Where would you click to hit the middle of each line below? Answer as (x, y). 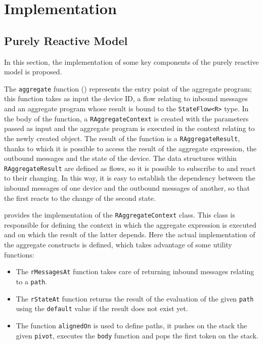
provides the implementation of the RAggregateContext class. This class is (120, 215)
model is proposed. (33, 72)
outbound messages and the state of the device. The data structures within (120, 158)
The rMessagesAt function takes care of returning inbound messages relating (135, 271)
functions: (19, 254)
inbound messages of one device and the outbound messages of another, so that (127, 188)
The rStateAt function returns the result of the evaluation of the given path (135, 298)
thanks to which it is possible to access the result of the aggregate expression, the (130, 148)
